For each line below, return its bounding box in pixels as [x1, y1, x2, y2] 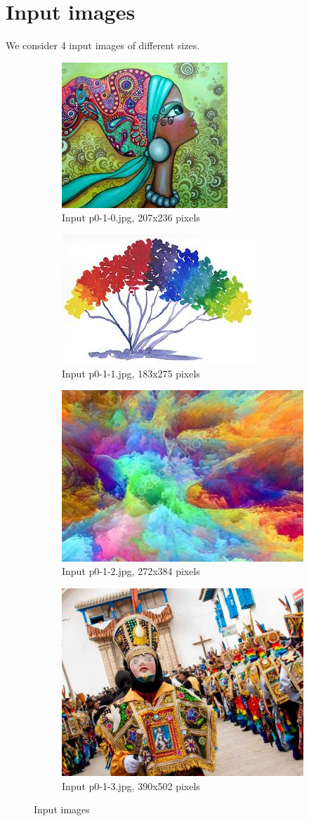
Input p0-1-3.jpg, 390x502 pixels [62, 778, 200, 793]
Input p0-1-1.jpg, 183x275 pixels [62, 366, 200, 380]
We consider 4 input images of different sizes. [6, 38, 200, 53]
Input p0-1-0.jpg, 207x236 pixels [62, 210, 200, 225]
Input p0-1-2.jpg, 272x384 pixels [62, 564, 200, 578]
